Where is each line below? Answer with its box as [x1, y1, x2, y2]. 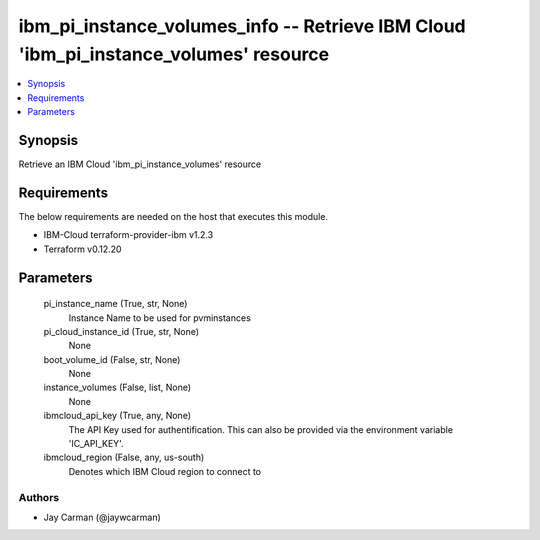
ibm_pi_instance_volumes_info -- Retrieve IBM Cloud [18, 15, 466, 37]
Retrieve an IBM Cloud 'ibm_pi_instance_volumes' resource [18, 158, 262, 170]
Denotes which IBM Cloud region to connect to [68, 465, 262, 477]
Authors [18, 490, 60, 504]
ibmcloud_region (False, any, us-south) [43, 451, 205, 464]
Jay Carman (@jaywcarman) [43, 511, 162, 523]
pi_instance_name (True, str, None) [43, 298, 188, 310]
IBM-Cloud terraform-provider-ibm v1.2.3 [43, 229, 214, 241]
